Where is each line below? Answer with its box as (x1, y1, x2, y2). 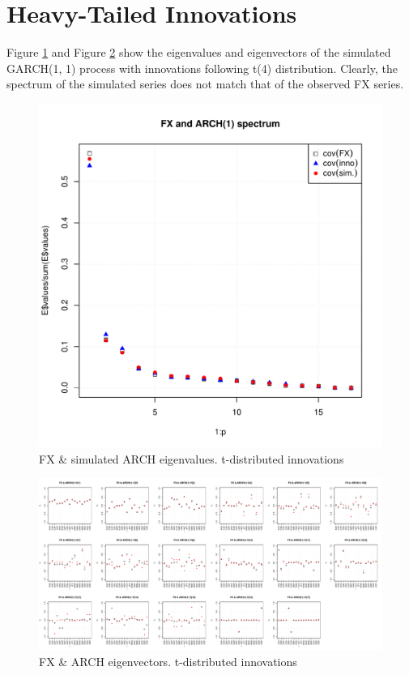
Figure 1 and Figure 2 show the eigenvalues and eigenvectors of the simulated (6, 44, 391, 61)
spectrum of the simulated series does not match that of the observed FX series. (6, 75, 404, 92)
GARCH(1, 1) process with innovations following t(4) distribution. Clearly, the (6, 59, 398, 76)
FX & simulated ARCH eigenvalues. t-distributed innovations (39, 450, 344, 467)
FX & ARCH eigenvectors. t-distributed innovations (39, 652, 297, 669)
